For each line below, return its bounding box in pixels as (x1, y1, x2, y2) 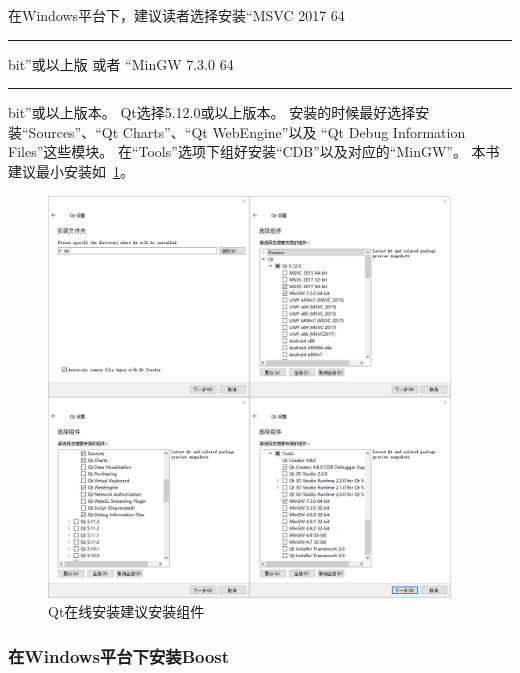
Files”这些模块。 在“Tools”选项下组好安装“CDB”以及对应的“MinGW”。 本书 (8, 141, 500, 162)
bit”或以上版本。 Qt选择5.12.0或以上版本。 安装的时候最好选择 (8, 102, 416, 123)
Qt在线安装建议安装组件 (48, 601, 205, 622)
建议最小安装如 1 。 (8, 160, 134, 181)
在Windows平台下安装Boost (8, 643, 230, 668)
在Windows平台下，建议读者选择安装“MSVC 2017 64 (8, 5, 345, 25)
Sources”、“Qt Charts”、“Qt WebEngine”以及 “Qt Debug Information (28, 121, 466, 142)
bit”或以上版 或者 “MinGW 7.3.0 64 (8, 53, 234, 74)
